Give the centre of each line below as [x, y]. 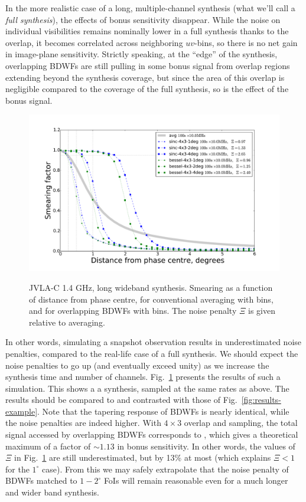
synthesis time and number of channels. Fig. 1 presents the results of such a [143, 377]
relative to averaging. [67, 322]
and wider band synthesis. [52, 492]
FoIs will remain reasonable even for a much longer [196, 480]
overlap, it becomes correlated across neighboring [94, 42]
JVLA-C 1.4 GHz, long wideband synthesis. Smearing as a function [151, 287]
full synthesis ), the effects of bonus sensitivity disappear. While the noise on [143, 19]
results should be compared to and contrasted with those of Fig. [121, 400]
